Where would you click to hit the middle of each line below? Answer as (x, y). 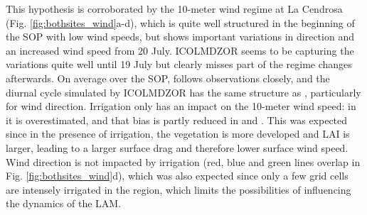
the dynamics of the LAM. (64, 203)
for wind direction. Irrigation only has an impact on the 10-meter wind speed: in (181, 106)
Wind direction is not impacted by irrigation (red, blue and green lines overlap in (183, 161)
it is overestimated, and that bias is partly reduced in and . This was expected (177, 120)
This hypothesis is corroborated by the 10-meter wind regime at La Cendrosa (174, 9)
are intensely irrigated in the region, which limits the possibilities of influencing (179, 189)
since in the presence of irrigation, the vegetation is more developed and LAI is (178, 134)
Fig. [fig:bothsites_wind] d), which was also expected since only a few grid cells (177, 176)
